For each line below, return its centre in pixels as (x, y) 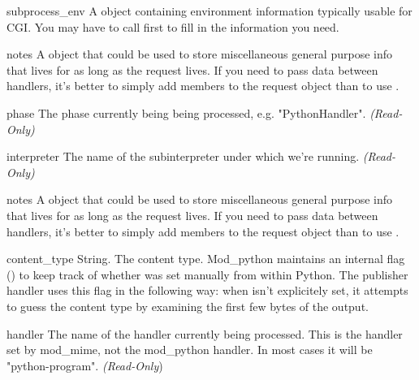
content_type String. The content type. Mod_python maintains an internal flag (206, 259)
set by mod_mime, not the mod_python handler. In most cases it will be (190, 350)
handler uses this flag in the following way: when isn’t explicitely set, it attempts (207, 290)
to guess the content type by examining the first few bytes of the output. (188, 306)
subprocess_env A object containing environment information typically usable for (209, 11)
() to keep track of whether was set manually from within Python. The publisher (207, 274)
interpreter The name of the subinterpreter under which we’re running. (183, 156)
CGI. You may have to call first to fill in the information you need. (173, 26)
